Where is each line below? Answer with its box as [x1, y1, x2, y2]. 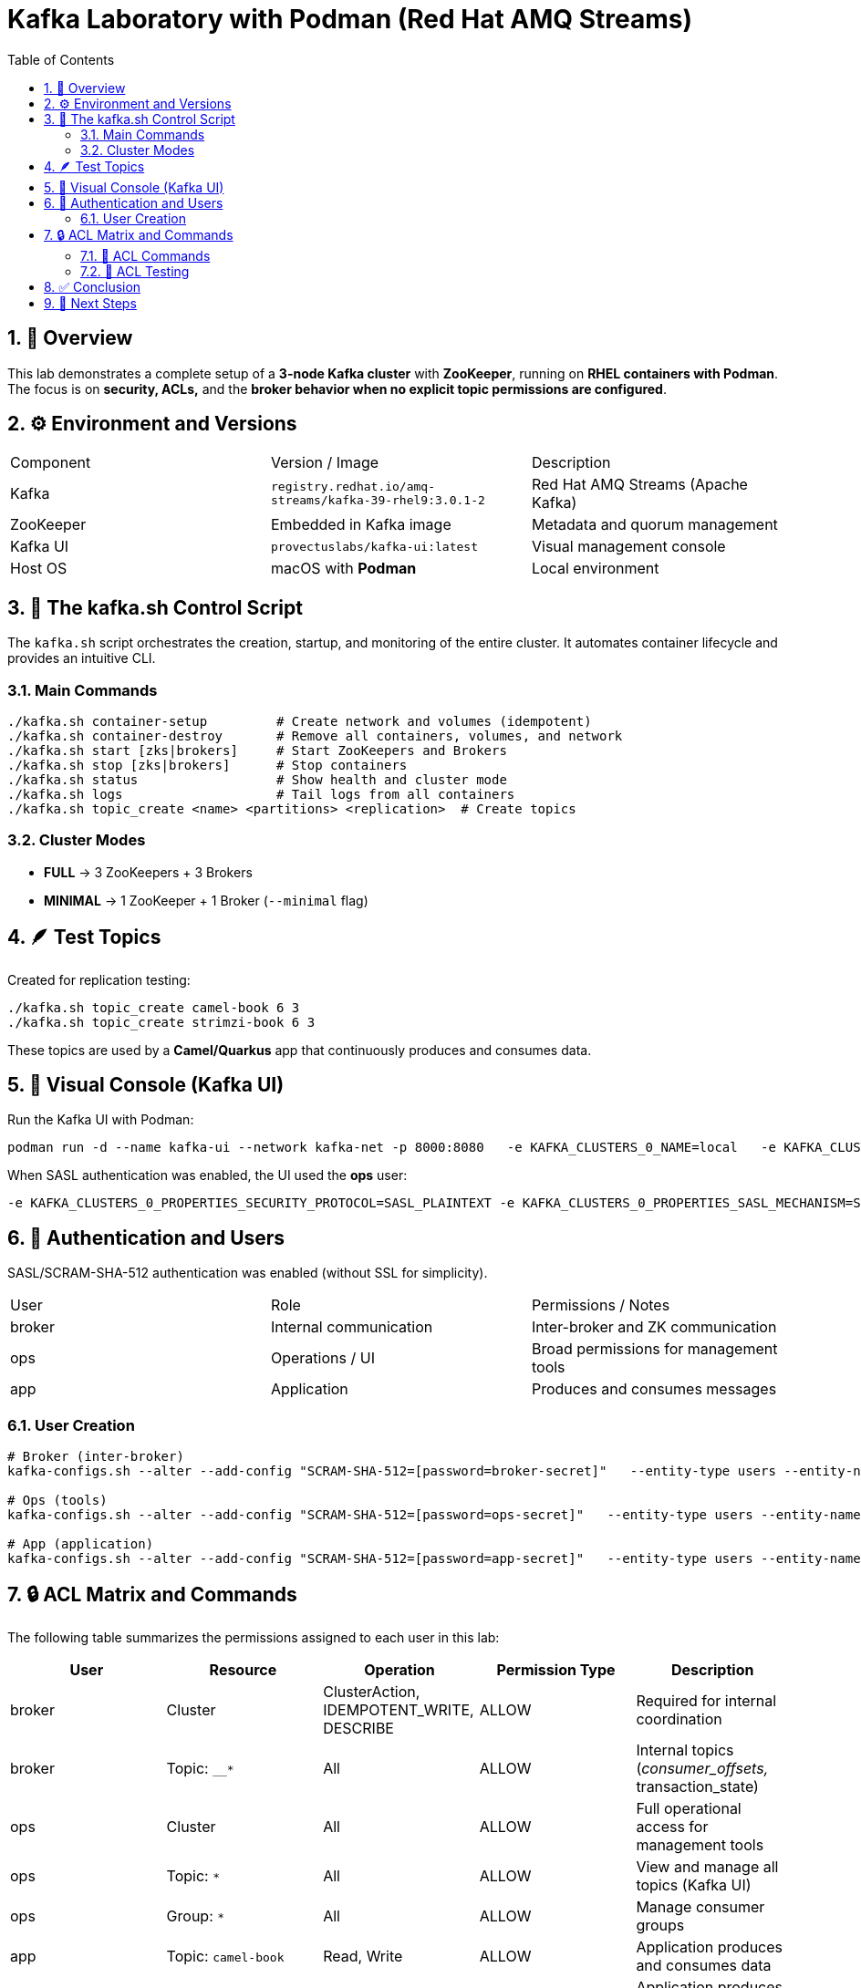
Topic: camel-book [166, 1946, 285, 1965]
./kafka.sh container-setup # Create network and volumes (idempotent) [7, 714, 592, 730]
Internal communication [270, 1318, 433, 1337]
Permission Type [496, 1660, 616, 1679]
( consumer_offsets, [636, 1758, 769, 1777]
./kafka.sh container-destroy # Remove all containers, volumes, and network [7, 729, 623, 744]
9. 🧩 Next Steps [44, 295, 137, 311]
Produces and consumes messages [531, 1380, 777, 1399]
